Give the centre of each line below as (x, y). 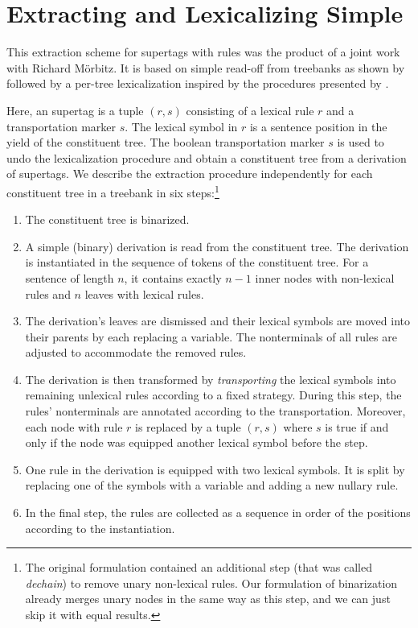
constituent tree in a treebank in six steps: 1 (113, 191)
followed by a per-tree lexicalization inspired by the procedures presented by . (198, 83)
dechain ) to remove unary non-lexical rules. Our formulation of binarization (211, 583)
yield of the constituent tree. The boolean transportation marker (166, 142)
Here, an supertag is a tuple (75, 110)
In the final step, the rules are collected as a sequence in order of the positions (218, 512)
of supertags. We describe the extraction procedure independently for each (190, 174)
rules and (48, 293)
